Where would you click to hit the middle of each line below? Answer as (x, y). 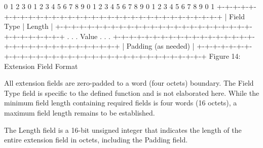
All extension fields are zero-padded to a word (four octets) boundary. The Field (129, 83)
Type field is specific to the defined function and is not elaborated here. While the (132, 92)
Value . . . (95, 36)
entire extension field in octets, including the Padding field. (96, 140)
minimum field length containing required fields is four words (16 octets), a (121, 103)
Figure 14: (225, 55)
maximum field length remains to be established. (80, 112)
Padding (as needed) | (160, 46)
